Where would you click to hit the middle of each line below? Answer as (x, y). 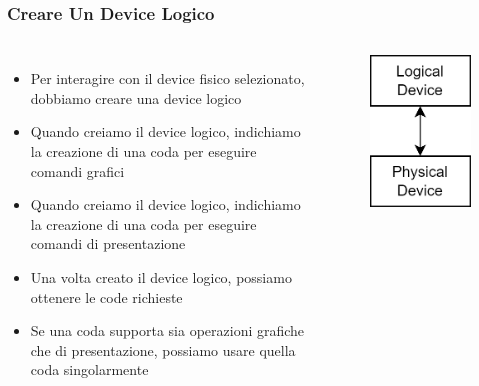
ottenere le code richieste (106, 296)
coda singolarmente (89, 369)
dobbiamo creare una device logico (136, 97)
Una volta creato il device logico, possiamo (161, 276)
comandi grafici (77, 170)
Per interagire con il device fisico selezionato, (167, 78)
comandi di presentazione (108, 243)
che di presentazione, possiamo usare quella (163, 349)
